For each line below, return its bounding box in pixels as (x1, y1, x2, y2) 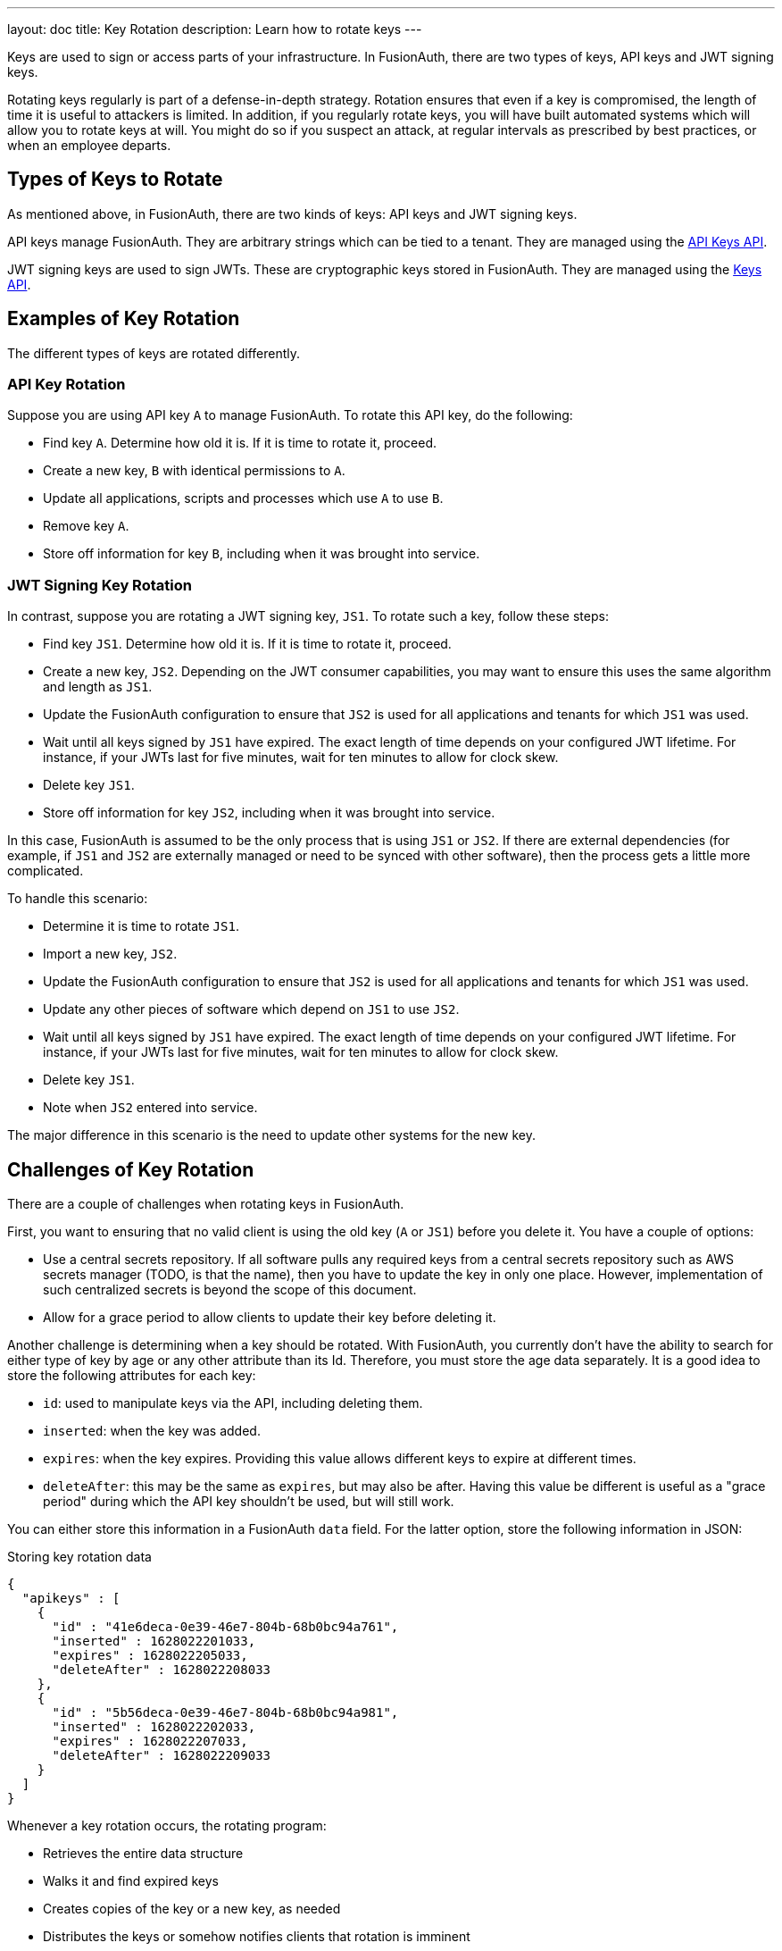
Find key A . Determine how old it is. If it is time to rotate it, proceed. (43, 435, 437, 451)
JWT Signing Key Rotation (7, 575, 192, 594)
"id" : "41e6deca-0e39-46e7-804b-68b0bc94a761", (52, 1620, 399, 1635)
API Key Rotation (7, 375, 126, 394)
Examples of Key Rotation (7, 307, 240, 331)
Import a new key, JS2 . (43, 946, 178, 962)
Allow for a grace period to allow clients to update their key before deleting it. (43, 1310, 496, 1326)
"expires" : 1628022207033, (52, 1734, 248, 1749)
